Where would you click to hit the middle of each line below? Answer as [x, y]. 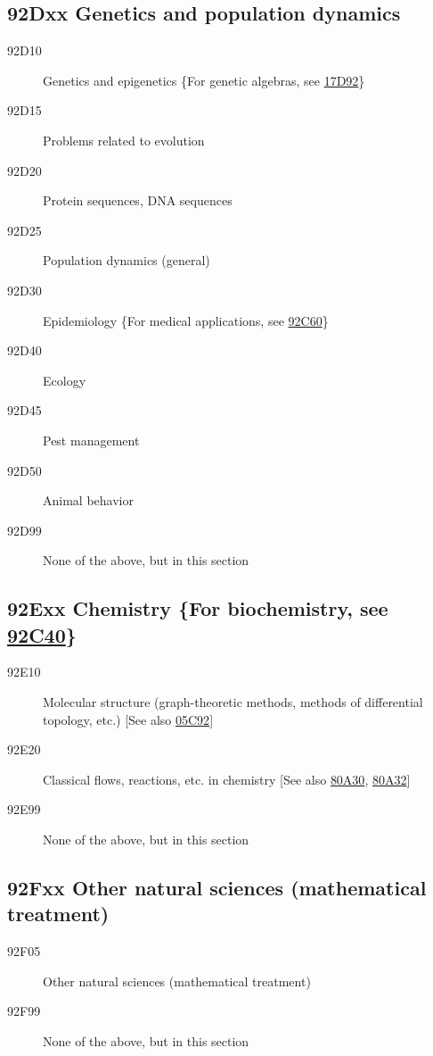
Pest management [91, 440]
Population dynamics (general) [127, 260]
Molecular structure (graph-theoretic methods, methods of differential [233, 702]
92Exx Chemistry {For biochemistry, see [198, 608]
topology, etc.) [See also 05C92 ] [128, 719]
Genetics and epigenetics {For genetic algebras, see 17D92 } [204, 80]
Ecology [65, 380]
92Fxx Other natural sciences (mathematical [217, 888]
